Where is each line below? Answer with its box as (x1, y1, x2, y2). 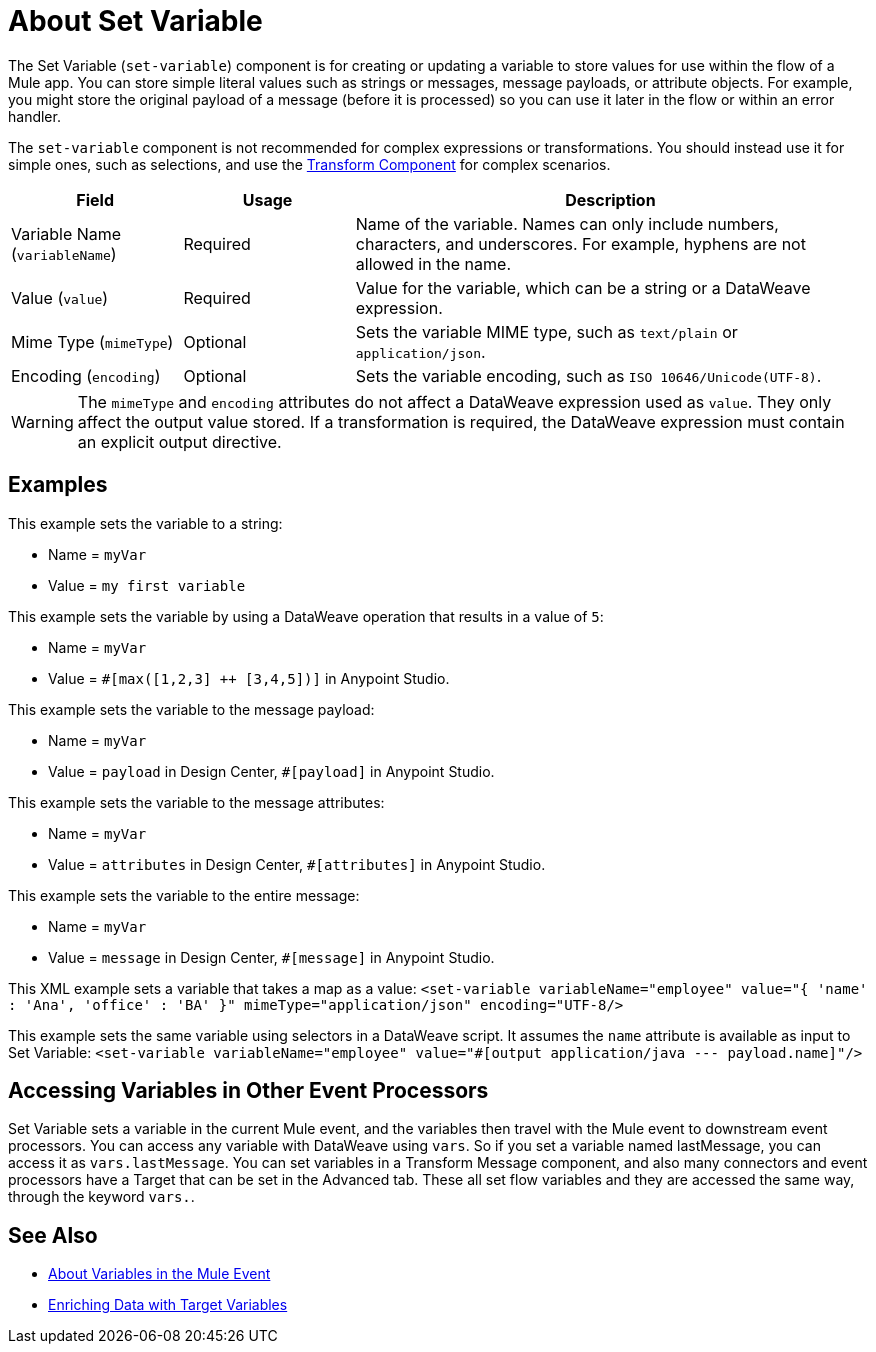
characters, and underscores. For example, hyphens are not (355, 233, 806, 254)
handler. (8, 107, 61, 125)
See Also (8, 1222, 98, 1248)
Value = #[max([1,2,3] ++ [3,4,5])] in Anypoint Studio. (48, 669, 450, 687)
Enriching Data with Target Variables (48, 1296, 288, 1314)
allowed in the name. (355, 253, 511, 274)
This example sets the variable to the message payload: (8, 700, 375, 718)
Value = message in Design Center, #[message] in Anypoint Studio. (48, 948, 495, 966)
